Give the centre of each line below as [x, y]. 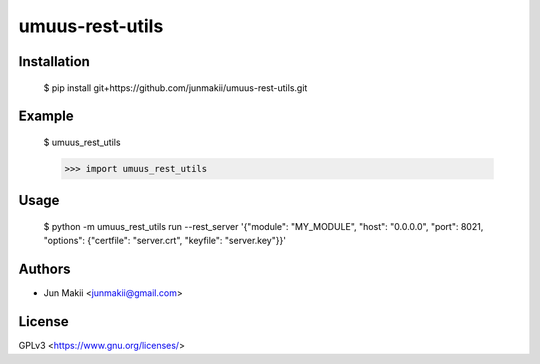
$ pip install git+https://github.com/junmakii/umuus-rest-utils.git [175, 87]
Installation [54, 61]
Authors [44, 269]
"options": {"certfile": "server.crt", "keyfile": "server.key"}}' [165, 241]
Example [46, 116]
